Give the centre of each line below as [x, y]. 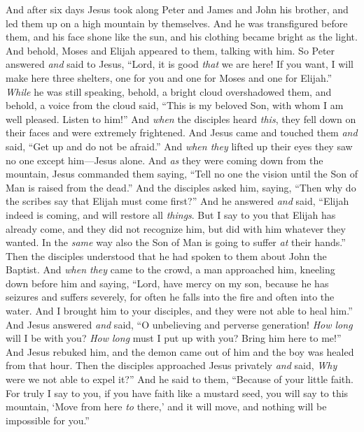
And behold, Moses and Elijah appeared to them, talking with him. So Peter [170, 50]
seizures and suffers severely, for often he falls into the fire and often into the [170, 297]
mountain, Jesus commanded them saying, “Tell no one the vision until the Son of [182, 174]
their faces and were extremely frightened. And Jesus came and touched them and [182, 132]
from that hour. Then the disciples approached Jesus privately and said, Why [171, 365]
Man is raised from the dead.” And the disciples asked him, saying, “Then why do [181, 187]
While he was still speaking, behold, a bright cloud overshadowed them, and [169, 91]
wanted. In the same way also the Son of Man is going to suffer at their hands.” [176, 242]
